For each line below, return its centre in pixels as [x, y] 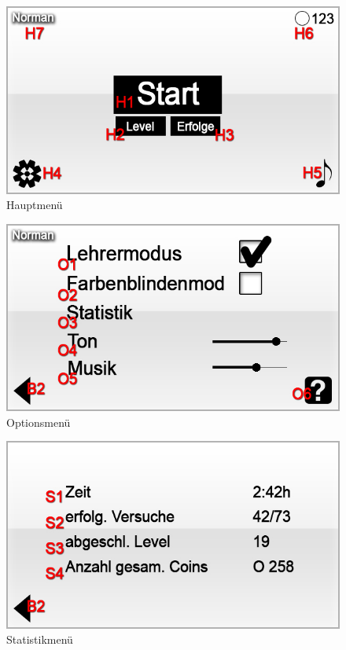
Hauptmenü [35, 205]
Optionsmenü [39, 422]
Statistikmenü [40, 639]
